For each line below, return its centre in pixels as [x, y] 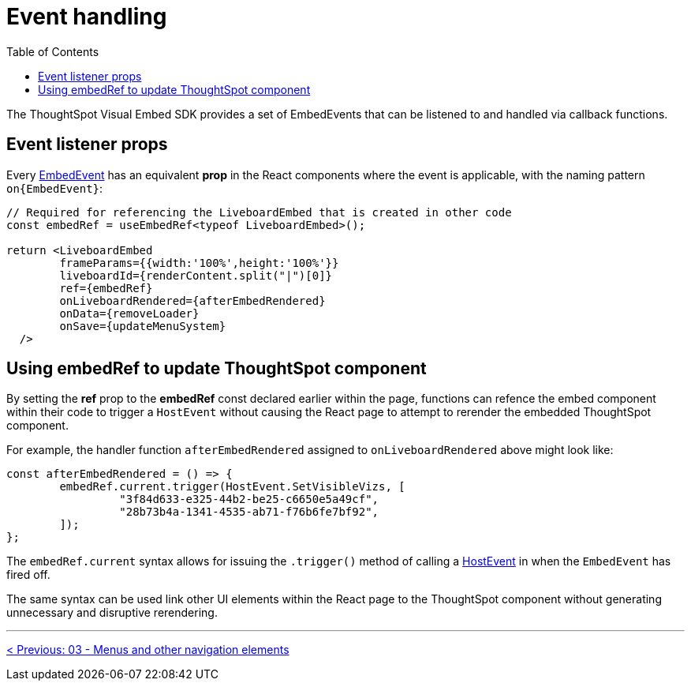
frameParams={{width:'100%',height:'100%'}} [199, 263]
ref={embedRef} [106, 288]
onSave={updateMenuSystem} [143, 326]
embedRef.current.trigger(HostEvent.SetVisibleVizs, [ [232, 487]
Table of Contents [53, 51]
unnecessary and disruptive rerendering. [112, 613]
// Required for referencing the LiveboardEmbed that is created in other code [259, 212]
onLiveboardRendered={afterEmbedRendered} [192, 300]
